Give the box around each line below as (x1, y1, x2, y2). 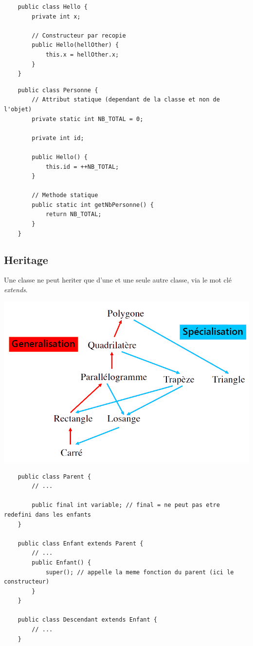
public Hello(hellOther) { (32, 41, 119, 49)
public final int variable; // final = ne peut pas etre (32, 502, 220, 509)
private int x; (32, 13, 81, 20)
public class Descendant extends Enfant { (18, 616, 157, 624)
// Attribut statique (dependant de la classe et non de (32, 96, 220, 103)
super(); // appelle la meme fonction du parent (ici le (45, 568, 234, 576)
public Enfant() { (32, 559, 91, 566)
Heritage (4, 252, 48, 267)
